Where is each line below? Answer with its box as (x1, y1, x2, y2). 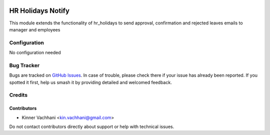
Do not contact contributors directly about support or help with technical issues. (9, 124, 174, 130)
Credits (9, 92, 27, 99)
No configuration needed (9, 50, 61, 56)
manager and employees (9, 26, 60, 32)
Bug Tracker (9, 62, 40, 69)
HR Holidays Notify (9, 6, 70, 15)
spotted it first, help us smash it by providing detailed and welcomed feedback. (9, 79, 172, 85)
